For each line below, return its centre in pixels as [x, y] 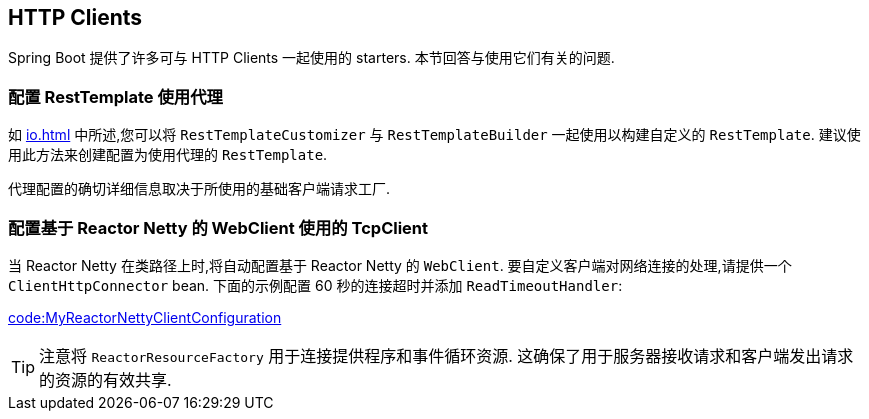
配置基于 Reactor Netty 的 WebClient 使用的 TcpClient [218, 227]
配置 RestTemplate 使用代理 [115, 96]
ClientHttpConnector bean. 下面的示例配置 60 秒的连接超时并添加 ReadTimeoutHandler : [315, 285]
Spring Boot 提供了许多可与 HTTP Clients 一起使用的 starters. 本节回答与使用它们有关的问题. [311, 58]
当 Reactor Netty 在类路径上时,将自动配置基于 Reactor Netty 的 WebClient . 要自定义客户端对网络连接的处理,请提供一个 [400, 265]
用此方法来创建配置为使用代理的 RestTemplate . [168, 155]
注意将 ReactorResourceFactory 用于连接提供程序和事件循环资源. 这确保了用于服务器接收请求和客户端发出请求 [446, 355]
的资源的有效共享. [105, 379]
